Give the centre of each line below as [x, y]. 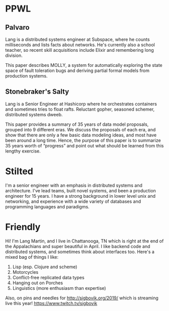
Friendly [23, 227]
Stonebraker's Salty [37, 92]
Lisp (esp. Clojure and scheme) [45, 267]
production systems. [26, 76]
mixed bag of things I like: [32, 257]
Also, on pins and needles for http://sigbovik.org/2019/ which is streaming [82, 298]
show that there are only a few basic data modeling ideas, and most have [81, 135]
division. [14, 55]
